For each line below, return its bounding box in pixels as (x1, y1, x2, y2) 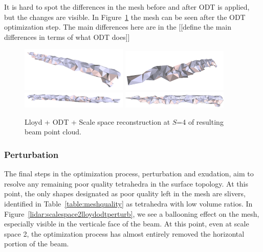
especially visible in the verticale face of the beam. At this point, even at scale (4, 218, 249, 229)
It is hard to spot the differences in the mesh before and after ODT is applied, (4, 2, 250, 12)
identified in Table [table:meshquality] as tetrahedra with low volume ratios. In (4, 198, 253, 209)
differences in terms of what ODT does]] (4, 31, 130, 42)
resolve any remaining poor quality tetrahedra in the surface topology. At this (4, 178, 248, 189)
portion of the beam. (4, 238, 69, 249)
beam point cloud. (25, 126, 81, 137)
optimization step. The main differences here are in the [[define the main (4, 21, 231, 32)
